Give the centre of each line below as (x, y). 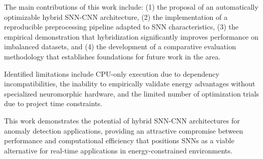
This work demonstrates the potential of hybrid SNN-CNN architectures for (122, 120)
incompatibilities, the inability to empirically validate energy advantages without (130, 84)
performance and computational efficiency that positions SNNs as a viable (119, 140)
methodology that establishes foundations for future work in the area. (112, 56)
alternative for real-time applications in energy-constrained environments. (118, 150)
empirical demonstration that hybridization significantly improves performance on (131, 36)
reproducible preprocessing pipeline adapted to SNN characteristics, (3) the (121, 27)
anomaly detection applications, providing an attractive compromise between (124, 130)
